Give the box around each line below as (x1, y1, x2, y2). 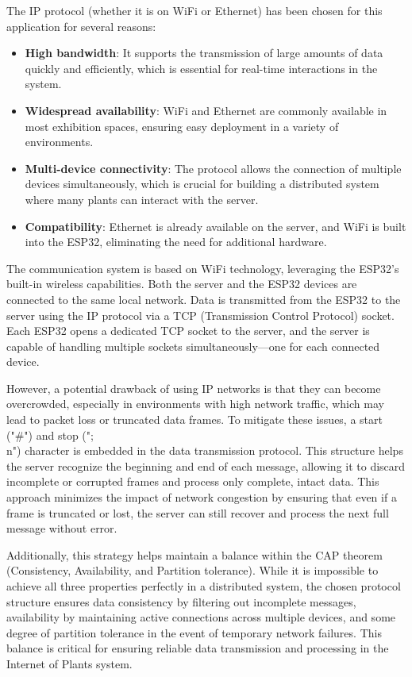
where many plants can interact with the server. (25, 190, 259, 207)
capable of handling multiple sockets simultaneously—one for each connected (6, 337, 380, 354)
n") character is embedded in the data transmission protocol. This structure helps (6, 442, 403, 459)
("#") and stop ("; (6, 426, 94, 443)
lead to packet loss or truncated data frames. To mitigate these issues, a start (6, 411, 383, 428)
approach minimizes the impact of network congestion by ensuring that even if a (6, 489, 397, 506)
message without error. (6, 520, 117, 537)
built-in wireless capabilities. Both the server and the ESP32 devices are (6, 275, 357, 292)
